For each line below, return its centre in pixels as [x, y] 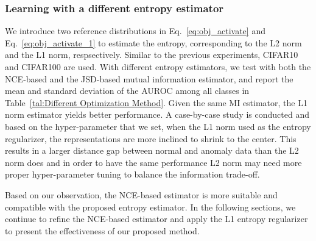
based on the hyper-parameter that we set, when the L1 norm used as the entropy [158, 126]
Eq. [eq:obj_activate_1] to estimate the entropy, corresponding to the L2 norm [153, 42]
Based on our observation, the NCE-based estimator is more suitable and [141, 194]
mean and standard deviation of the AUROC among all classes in [127, 91]
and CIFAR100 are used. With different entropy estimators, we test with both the [158, 67]
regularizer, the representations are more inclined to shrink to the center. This [151, 138]
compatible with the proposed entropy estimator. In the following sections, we [150, 207]
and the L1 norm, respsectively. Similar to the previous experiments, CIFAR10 [152, 55]
